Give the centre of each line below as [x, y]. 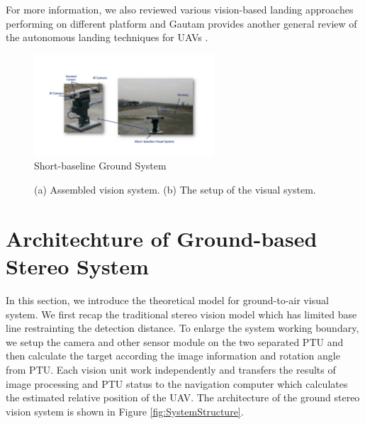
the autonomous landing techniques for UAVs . [107, 37]
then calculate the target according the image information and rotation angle [173, 356]
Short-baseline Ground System [100, 166]
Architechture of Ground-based [162, 238]
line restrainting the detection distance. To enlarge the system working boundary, [182, 328]
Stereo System [77, 266]
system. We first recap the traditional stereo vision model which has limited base [181, 314]
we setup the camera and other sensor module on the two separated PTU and [175, 341]
